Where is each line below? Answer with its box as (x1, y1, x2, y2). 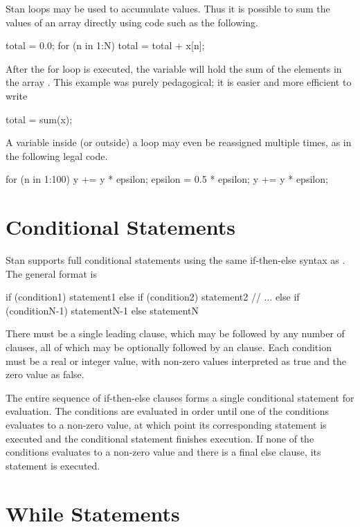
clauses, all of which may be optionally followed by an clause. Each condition (6, 340, 332, 355)
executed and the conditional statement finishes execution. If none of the (6, 431, 314, 445)
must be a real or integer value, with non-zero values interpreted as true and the (6, 353, 347, 368)
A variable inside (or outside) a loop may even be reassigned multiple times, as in (6, 135, 352, 150)
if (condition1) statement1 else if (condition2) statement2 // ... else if (6, 289, 300, 304)
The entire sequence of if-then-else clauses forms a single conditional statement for (6, 390, 354, 404)
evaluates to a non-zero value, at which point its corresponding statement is (6, 418, 327, 431)
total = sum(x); (6, 111, 73, 126)
